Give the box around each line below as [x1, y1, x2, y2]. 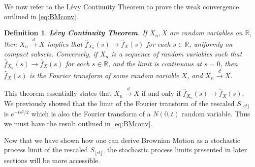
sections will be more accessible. [4, 155, 100, 165]
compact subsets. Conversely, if [4, 49, 97, 59]
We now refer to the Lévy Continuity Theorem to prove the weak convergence [4, 1, 239, 11]
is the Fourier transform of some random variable [29, 70, 179, 80]
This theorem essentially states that [4, 88, 112, 98]
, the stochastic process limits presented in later [103, 144, 247, 155]
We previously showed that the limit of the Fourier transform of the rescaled [4, 98, 235, 108]
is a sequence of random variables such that [111, 49, 242, 59]
